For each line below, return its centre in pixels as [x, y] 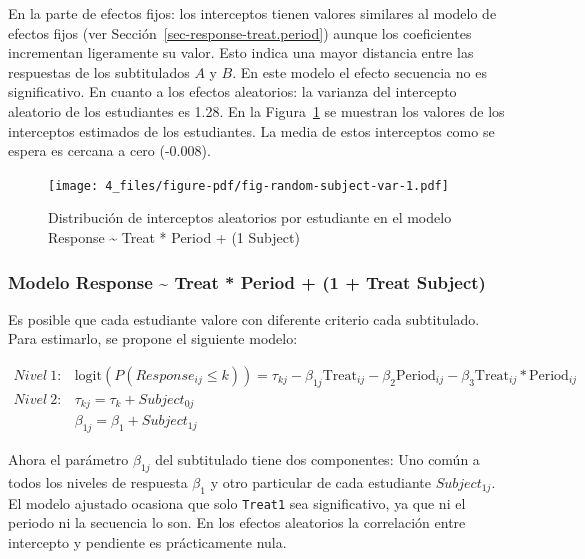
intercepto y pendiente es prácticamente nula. [147, 541]
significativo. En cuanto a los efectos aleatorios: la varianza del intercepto [232, 91]
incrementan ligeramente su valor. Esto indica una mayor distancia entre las [241, 52]
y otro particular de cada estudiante [320, 481]
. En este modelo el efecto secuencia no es [359, 71]
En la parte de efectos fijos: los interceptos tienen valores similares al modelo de [252, 13]
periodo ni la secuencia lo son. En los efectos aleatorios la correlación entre [237, 522]
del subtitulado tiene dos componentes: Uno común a [317, 459]
